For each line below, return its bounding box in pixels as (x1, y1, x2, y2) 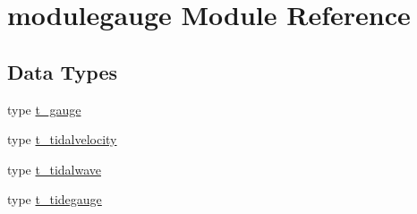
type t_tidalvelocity (7, 130, 117, 149)
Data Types (7, 57, 117, 85)
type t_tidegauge (7, 190, 102, 209)
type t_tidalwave (7, 159, 101, 178)
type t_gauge (7, 99, 81, 118)
